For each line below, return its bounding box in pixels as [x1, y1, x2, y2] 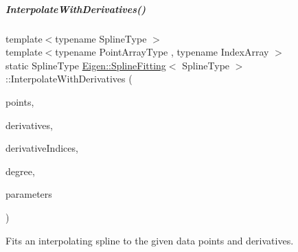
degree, [5, 163, 35, 178]
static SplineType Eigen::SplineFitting [5, 58, 166, 72]
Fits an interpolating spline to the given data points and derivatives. [5, 233, 294, 247]
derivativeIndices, [5, 141, 78, 155]
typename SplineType [55, 31, 147, 45]
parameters [5, 187, 52, 201]
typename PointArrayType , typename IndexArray [55, 45, 269, 59]
